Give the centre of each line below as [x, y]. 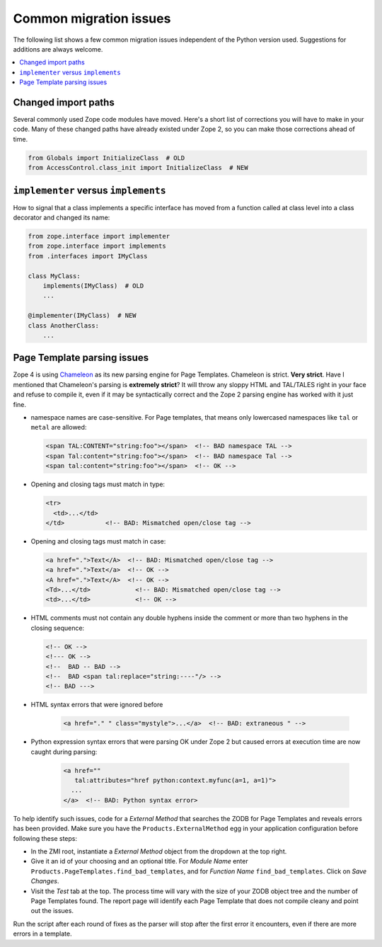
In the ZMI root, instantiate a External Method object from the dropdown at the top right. [159, 851]
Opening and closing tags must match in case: [98, 541]
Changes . [45, 881]
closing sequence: [58, 628]
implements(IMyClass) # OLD [93, 286]
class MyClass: [54, 276]
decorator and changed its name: [62, 218]
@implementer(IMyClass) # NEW [82, 316]
